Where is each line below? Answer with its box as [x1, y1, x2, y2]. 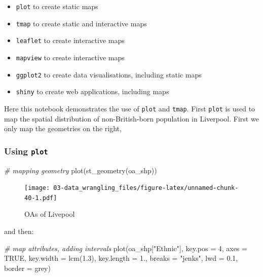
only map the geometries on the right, [4, 123, 122, 134]
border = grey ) [4, 262, 51, 273]
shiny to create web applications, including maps [16, 86, 169, 97]
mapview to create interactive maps [16, 52, 125, 62]
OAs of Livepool [24, 209, 75, 219]
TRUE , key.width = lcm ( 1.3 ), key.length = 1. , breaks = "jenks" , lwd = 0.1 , [4, 253, 238, 263]
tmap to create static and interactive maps [16, 18, 147, 28]
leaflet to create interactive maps [16, 35, 125, 46]
